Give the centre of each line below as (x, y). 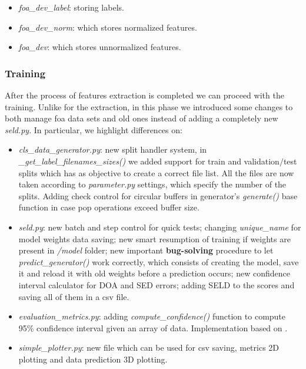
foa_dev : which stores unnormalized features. (100, 47)
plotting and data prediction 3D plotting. (93, 359)
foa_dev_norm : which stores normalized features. (108, 27)
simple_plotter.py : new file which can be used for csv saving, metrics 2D (149, 347)
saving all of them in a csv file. (74, 296)
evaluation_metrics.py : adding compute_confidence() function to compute (152, 316)
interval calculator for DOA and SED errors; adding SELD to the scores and (157, 284)
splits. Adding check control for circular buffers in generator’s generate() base (158, 195)
